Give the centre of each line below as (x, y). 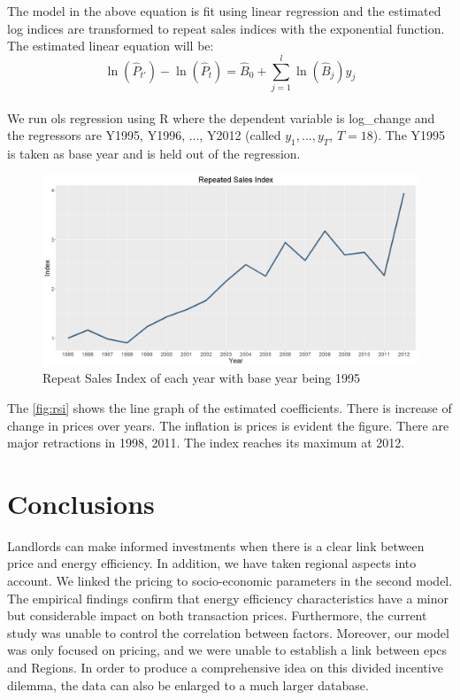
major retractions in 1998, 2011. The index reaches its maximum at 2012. (206, 443)
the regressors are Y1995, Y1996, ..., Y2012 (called (144, 135)
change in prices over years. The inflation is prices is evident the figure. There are (228, 425)
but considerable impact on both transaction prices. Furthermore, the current (217, 615)
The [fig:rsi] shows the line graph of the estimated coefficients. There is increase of (230, 407)
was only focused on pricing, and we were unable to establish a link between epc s (227, 650)
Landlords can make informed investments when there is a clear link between (216, 545)
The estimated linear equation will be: (111, 46)
